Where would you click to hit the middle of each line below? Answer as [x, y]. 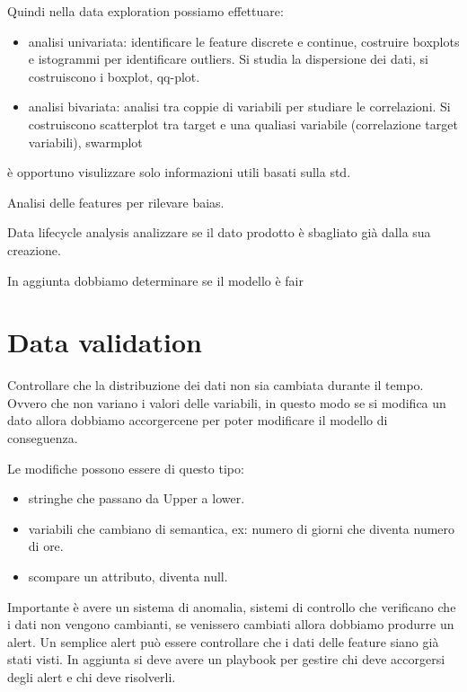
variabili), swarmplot [85, 142]
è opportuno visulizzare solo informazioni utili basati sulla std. [179, 172]
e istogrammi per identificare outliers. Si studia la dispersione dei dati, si [228, 59]
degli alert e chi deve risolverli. [92, 676]
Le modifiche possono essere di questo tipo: [126, 468]
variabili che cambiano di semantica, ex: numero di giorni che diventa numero [242, 528]
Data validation [105, 342]
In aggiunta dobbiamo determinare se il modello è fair [155, 280]
